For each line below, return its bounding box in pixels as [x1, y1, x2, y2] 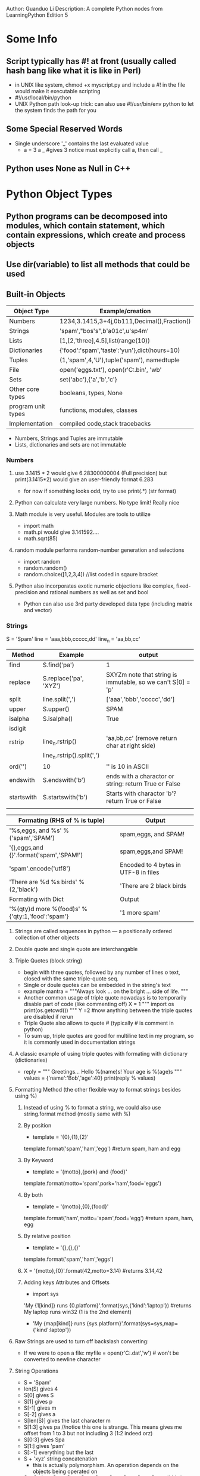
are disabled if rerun [23, 1013, 73, 1020]
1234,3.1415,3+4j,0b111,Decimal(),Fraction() [59, 317, 191, 325]
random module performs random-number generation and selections [14, 546, 185, 554]
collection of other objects [14, 934, 80, 941]
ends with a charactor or [106, 772, 174, 780]
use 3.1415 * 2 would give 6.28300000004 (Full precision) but [14, 469, 167, 477]
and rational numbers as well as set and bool [39, 589, 149, 596]
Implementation [9, 419, 53, 427]
